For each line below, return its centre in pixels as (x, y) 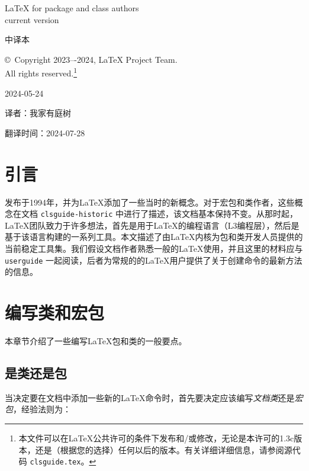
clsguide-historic (77, 215)
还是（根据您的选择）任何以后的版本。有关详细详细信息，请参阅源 (164, 449)
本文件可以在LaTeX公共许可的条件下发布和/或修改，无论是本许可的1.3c (156, 438)
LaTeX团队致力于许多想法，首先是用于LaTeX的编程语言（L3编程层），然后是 (152, 225)
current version (32, 19)
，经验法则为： (42, 409)
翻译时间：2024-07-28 (45, 132)
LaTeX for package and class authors (72, 8)
